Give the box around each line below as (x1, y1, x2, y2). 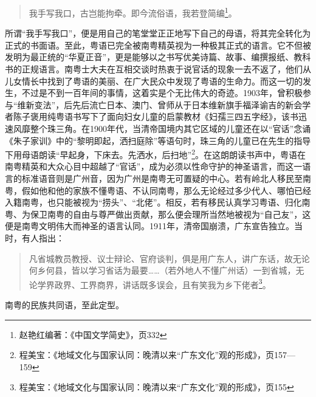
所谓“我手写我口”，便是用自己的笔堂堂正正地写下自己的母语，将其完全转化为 (5, 27, 311, 40)
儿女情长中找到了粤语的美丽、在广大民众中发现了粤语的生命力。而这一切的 (5, 74, 303, 87)
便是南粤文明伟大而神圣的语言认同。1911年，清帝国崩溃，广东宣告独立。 (5, 219, 294, 232)
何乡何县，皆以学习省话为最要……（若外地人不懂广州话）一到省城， (29, 264, 296, 277)
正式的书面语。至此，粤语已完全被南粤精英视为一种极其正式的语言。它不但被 (5, 38, 311, 51)
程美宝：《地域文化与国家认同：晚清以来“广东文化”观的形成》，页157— (19, 348, 296, 361)
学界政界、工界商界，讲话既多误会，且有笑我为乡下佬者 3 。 (37, 276, 271, 291)
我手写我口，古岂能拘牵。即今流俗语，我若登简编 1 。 (29, 5, 237, 19)
